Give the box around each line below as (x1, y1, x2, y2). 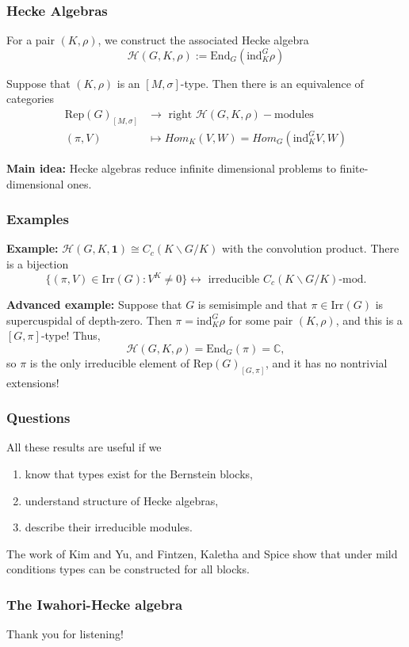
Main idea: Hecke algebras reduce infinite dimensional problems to (6, 159, 336, 176)
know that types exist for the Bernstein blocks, (25, 466, 253, 482)
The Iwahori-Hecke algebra (6, 594, 183, 614)
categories (6, 90, 54, 107)
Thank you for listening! (6, 626, 124, 642)
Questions (6, 408, 71, 428)
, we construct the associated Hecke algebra (97, 32, 309, 48)
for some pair (228, 311, 293, 328)
